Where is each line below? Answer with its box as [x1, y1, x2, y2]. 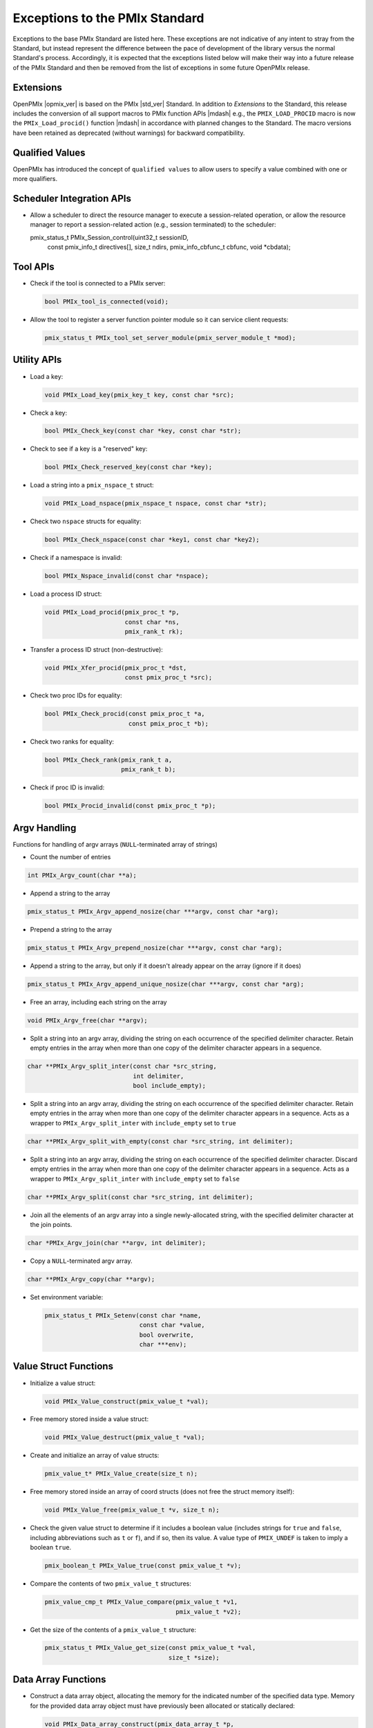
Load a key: [30, 372, 64, 380]
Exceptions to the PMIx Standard [12, 10, 204, 26]
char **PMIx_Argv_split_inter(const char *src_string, [27, 1062, 217, 1071]
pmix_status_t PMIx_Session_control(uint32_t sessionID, [30, 233, 189, 241]
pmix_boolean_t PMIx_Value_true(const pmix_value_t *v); [44, 1562, 242, 1570]
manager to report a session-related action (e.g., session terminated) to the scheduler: [30, 220, 276, 229]
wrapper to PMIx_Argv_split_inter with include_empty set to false [30, 1174, 240, 1183]
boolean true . [30, 1543, 72, 1552]
